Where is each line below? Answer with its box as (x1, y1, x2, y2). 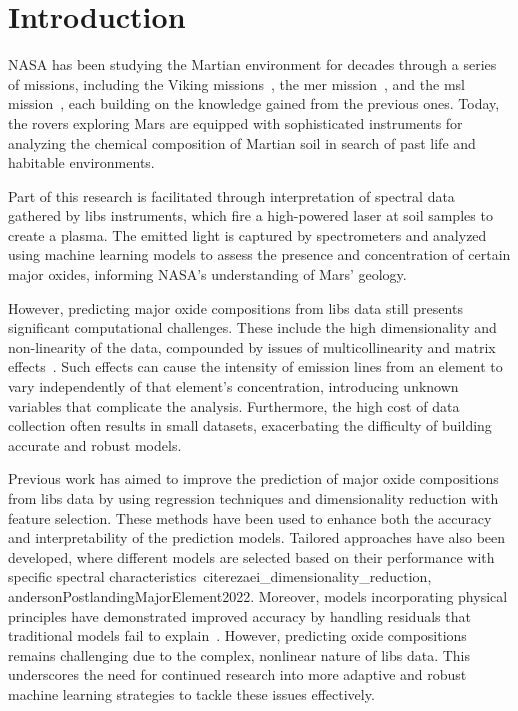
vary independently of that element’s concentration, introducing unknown (8, 376, 459, 397)
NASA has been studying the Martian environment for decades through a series (8, 54, 497, 75)
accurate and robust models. (8, 434, 182, 455)
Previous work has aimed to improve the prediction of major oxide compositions (8, 468, 499, 489)
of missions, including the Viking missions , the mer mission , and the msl (8, 73, 465, 94)
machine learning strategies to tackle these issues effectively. (8, 683, 375, 704)
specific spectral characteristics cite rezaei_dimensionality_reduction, (8, 566, 432, 587)
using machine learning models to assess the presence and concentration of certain (8, 244, 511, 265)
